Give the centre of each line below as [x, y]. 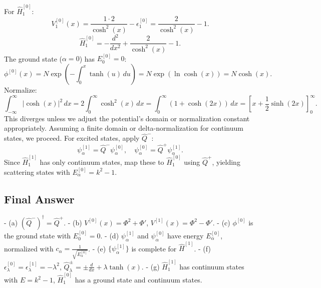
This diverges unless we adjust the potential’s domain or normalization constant [127, 118]
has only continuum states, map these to [102, 162]
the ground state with [38, 235]
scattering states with [37, 172]
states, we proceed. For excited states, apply [72, 138]
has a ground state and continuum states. [138, 279]
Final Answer [39, 199]
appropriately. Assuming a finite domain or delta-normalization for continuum [124, 128]
